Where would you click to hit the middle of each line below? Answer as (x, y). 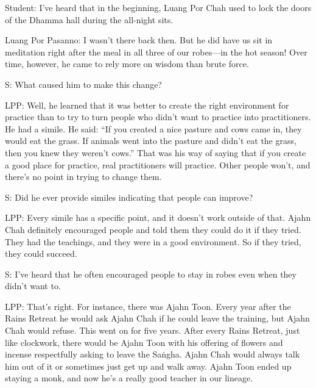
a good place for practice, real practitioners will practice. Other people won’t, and (158, 164)
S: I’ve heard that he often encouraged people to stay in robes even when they (151, 274)
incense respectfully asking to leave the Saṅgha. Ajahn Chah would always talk (153, 354)
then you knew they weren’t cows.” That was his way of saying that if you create (156, 152)
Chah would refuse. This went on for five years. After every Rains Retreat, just (153, 330)
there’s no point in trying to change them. (83, 177)
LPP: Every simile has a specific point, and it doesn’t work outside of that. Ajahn (158, 217)
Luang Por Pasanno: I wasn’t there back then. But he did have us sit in (139, 40)
